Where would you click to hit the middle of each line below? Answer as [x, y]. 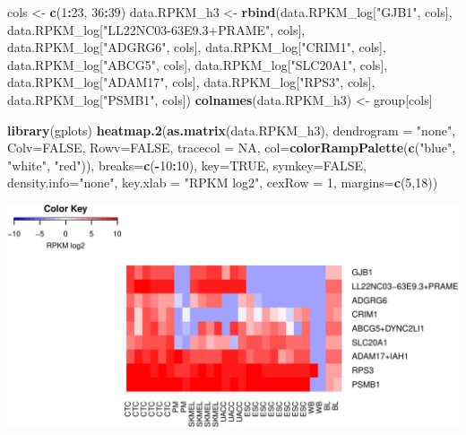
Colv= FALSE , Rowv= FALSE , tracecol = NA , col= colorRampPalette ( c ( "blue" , [232, 148]
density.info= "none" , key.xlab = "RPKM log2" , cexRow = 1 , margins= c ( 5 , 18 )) [223, 183]
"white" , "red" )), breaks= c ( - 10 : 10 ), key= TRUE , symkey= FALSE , [187, 165]
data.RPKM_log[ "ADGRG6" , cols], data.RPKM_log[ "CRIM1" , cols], [197, 47]
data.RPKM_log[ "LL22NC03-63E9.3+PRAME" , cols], [156, 29]
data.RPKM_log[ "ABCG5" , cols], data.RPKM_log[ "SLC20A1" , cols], [198, 64]
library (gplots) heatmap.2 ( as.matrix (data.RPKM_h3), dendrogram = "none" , [232, 130]
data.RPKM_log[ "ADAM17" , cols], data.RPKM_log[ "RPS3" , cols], [191, 82]
